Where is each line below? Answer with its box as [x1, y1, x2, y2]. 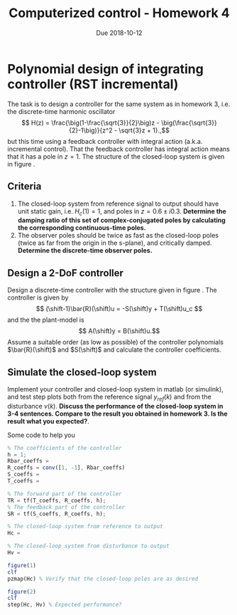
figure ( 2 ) [7, 588, 37, 595]
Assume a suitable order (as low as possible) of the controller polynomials [7, 338, 224, 347]
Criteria [7, 180, 42, 193]
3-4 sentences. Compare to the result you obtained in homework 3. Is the [7, 409, 228, 418]
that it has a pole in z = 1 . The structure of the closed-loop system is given [7, 152, 225, 161]
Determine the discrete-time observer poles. [17, 246, 153, 255]
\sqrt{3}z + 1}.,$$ [118, 126, 170, 135]
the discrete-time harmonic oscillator [7, 107, 116, 115]
